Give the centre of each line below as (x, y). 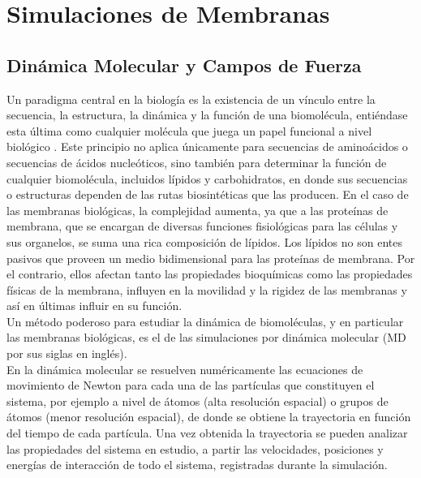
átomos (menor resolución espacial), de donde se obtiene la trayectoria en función (209, 417)
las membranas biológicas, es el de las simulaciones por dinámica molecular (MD (206, 337)
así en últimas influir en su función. (95, 306)
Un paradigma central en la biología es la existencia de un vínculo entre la (191, 99)
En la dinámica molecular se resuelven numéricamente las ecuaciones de (185, 369)
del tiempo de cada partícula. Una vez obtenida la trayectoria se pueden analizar (207, 433)
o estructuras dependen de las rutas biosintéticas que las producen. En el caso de (208, 194)
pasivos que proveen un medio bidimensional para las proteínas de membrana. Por (211, 258)
